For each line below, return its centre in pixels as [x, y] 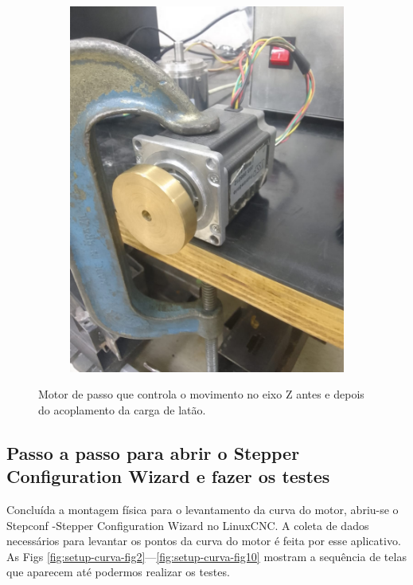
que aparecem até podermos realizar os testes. [118, 572]
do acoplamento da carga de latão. [122, 409]
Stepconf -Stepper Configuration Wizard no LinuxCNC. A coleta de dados [188, 525]
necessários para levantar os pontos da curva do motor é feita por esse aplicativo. [204, 541]
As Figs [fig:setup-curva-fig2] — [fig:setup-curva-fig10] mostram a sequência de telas [206, 556]
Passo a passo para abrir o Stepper [153, 452]
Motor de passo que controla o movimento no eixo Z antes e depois [201, 394]
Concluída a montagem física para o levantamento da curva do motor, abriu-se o [203, 510]
